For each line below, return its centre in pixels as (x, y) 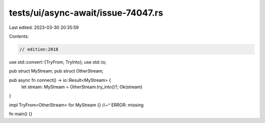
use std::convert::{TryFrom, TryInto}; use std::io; (58, 62)
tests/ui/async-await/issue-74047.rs (86, 13)
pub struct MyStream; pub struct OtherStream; (56, 71)
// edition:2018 (39, 49)
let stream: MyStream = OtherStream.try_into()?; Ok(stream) (82, 87)
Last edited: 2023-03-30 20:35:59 (44, 27)
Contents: (19, 36)
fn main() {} (21, 114)
